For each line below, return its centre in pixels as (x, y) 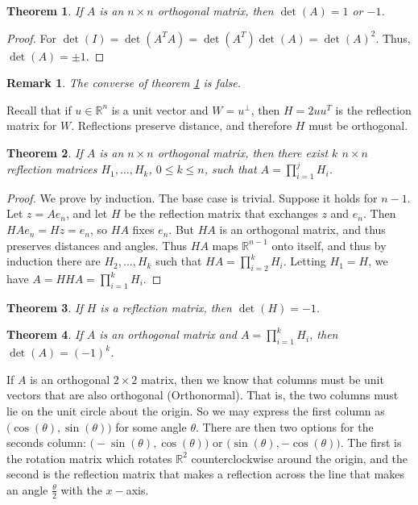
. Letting (304, 261)
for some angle (151, 426)
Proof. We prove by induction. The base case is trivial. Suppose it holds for (192, 197)
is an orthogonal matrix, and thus (302, 230)
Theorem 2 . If (45, 152)
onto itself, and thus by (329, 245)
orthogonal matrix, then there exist (243, 152)
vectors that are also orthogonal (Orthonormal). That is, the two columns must (203, 395)
